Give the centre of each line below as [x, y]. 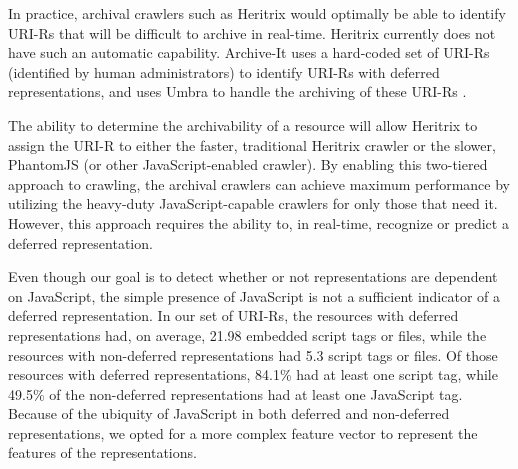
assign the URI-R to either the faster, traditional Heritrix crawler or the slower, [252, 144]
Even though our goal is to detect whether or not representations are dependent [253, 276]
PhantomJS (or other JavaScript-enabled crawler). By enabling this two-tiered [248, 164]
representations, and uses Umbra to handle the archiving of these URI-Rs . [237, 91]
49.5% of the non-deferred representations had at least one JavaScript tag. [235, 393]
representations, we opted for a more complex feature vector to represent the [243, 432]
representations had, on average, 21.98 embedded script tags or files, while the [247, 334]
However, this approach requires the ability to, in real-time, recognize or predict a [258, 222]
